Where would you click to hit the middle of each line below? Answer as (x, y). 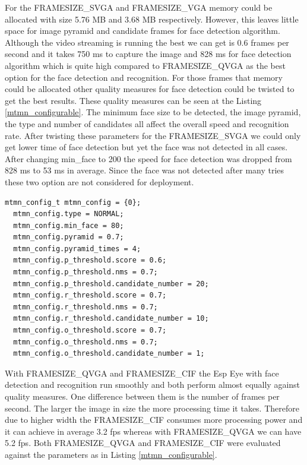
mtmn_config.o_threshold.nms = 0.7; (86, 342)
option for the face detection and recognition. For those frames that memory (144, 77)
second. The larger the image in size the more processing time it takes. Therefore (152, 408)
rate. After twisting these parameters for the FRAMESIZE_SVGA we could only (153, 135)
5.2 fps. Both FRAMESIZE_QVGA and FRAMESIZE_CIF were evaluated (143, 443)
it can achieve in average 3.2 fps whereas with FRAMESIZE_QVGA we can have (153, 431)
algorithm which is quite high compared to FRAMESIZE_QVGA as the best (145, 65)
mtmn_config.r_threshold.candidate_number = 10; (111, 319)
